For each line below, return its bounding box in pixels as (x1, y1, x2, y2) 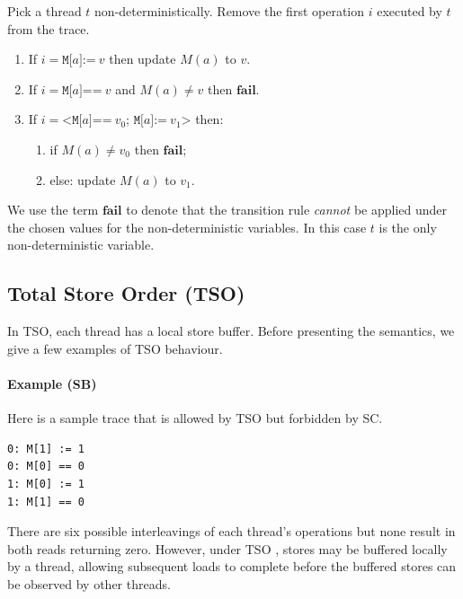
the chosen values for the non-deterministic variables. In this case (7, 217, 367, 236)
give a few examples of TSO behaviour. (7, 339, 223, 357)
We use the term (7, 200, 99, 219)
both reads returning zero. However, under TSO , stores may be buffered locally (7, 539, 448, 558)
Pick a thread (7, 2, 82, 20)
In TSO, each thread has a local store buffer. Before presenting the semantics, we (7, 322, 455, 340)
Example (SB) (7, 374, 97, 392)
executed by (377, 2, 442, 20)
